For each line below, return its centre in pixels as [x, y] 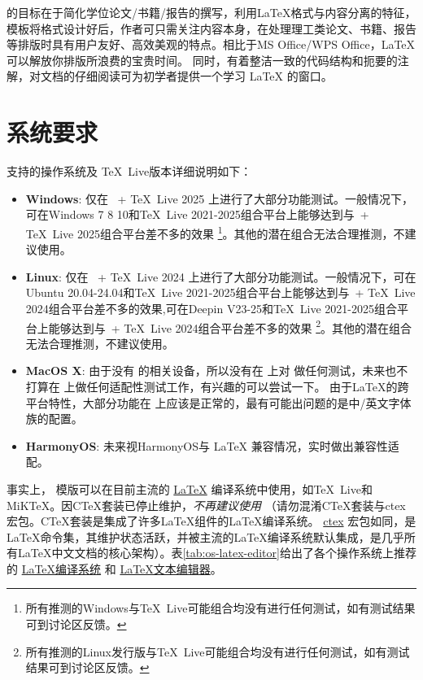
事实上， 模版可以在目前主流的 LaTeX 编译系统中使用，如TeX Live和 [190, 488]
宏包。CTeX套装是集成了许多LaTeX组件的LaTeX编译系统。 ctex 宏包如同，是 [211, 521]
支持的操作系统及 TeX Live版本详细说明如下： [129, 171]
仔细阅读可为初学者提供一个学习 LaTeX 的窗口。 [203, 76]
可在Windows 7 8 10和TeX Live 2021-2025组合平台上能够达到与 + [197, 214]
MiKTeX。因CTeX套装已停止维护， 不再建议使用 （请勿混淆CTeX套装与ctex [206, 505]
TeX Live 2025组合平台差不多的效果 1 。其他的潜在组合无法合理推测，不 [215, 232]
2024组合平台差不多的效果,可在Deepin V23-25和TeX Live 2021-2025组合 [211, 308]
